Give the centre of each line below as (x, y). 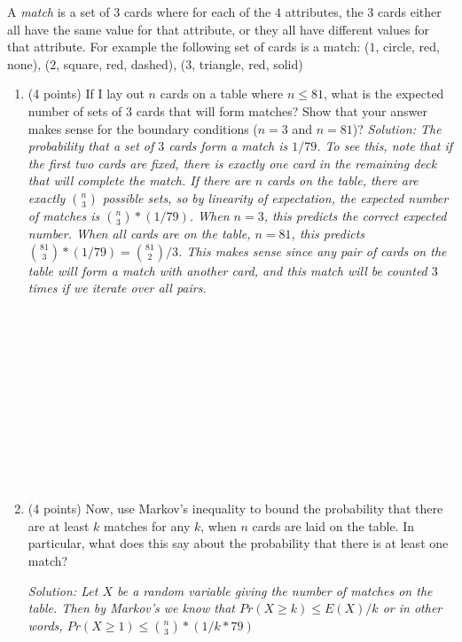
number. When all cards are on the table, (139, 233)
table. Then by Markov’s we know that (131, 608)
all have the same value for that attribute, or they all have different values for (218, 29)
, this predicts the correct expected (355, 215)
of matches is (64, 215)
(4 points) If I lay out (86, 94)
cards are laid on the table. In (333, 525)
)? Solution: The (397, 128)
